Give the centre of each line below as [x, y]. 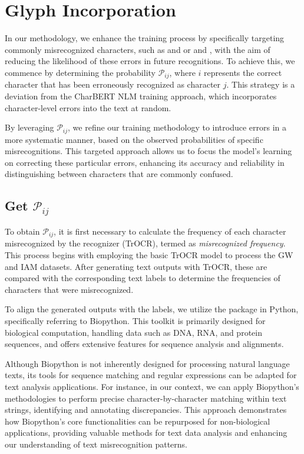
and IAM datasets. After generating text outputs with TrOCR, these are [136, 266]
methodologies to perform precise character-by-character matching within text [146, 398]
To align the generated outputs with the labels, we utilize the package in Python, [152, 309]
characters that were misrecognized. [69, 289]
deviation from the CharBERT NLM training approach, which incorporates [141, 96]
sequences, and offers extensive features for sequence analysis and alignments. [144, 344]
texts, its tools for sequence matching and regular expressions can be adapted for [151, 375]
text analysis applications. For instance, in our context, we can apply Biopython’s [152, 386]
